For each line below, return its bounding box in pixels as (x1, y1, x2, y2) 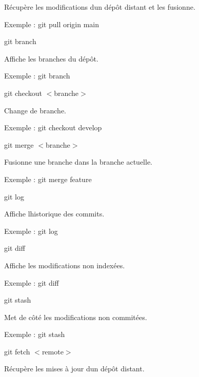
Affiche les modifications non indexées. (4, 260, 125, 270)
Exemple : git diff (4, 277, 59, 288)
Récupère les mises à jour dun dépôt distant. (4, 363, 145, 374)
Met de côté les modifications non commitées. (4, 311, 147, 322)
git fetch (4, 346, 30, 356)
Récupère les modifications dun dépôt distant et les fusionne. (4, 2, 195, 12)
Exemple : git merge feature (4, 173, 92, 184)
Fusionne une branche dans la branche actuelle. (4, 156, 153, 167)
